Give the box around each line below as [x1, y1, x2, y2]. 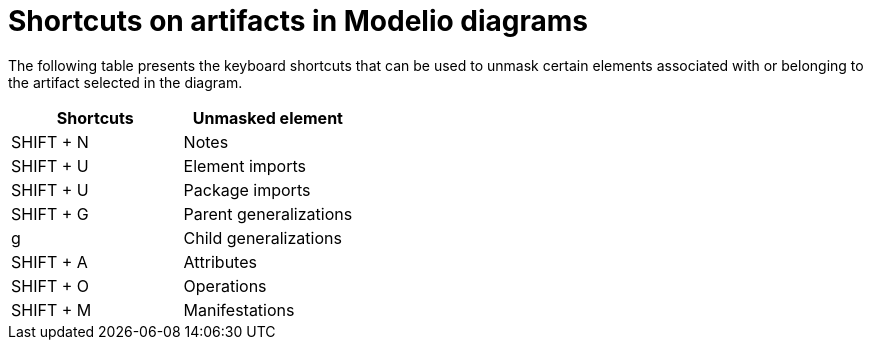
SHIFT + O [11, 275, 90, 296]
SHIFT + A [11, 251, 88, 272]
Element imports [183, 155, 307, 176]
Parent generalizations [183, 203, 353, 224]
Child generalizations [183, 227, 342, 248]
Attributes [183, 251, 257, 272]
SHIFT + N [11, 131, 89, 152]
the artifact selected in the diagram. [8, 73, 243, 91]
